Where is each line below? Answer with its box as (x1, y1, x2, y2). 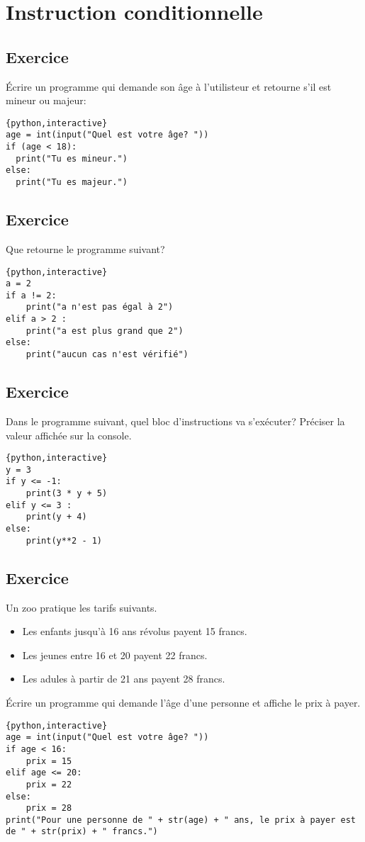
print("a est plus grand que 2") (26, 325, 184, 336)
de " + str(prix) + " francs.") (6, 826, 158, 837)
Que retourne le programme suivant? (6, 241, 165, 256)
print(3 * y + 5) (26, 488, 108, 499)
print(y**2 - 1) (26, 535, 103, 546)
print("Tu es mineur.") (16, 153, 128, 164)
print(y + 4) (26, 512, 87, 522)
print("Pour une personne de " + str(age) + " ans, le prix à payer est (6, 814, 356, 825)
